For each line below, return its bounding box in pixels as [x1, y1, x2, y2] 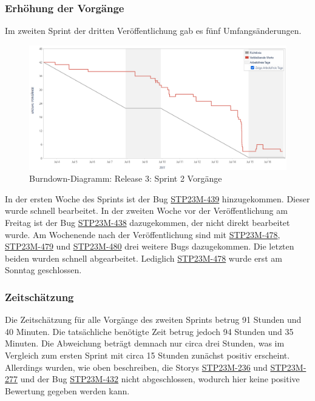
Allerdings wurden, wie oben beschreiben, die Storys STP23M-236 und [5, 360, 268, 373]
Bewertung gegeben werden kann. [5, 384, 130, 397]
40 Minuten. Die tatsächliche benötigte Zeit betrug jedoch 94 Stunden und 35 [5, 325, 294, 337]
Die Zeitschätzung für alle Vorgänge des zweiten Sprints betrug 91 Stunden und [5, 313, 302, 326]
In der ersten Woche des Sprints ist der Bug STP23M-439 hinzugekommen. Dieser [5, 192, 310, 205]
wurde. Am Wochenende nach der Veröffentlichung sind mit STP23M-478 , [5, 228, 280, 240]
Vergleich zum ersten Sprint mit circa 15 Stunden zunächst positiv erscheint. [5, 348, 290, 361]
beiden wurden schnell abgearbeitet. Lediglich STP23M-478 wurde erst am [5, 251, 282, 264]
